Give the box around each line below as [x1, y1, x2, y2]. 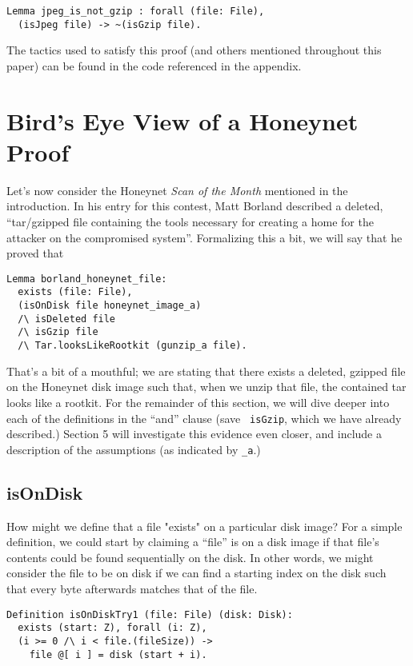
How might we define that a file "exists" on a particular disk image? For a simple [6, 517, 403, 534]
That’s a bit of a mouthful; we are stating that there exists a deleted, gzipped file [6, 362, 406, 379]
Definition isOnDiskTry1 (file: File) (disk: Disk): [6, 608, 293, 620]
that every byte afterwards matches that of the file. [6, 580, 258, 596]
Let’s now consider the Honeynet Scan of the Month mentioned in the [6, 181, 348, 198]
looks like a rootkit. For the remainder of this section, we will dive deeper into [6, 393, 390, 410]
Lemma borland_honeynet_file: [6, 273, 167, 285]
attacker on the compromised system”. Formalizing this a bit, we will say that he [6, 229, 403, 245]
